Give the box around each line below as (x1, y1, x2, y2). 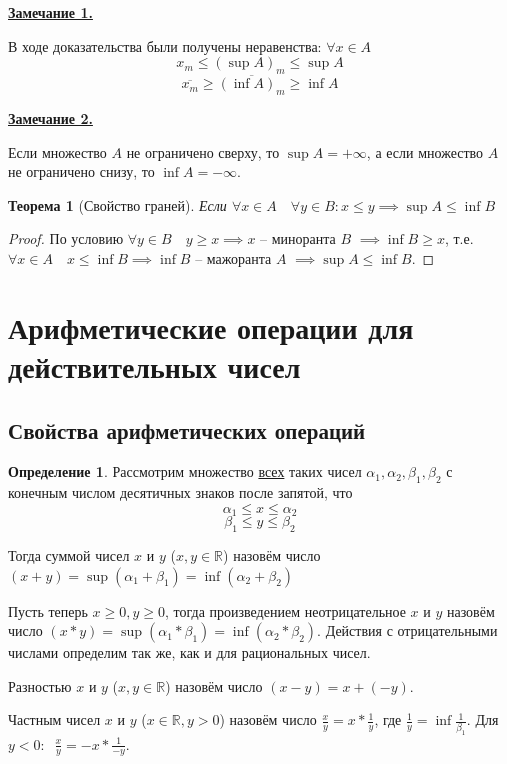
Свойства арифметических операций (8, 414, 366, 445)
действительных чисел (8, 345, 301, 386)
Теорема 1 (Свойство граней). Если (8, 194, 227, 215)
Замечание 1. (8, 2, 93, 22)
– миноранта (260, 228, 336, 249)
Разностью (8, 675, 72, 696)
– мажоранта (195, 247, 272, 268)
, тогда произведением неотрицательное (165, 600, 406, 621)
